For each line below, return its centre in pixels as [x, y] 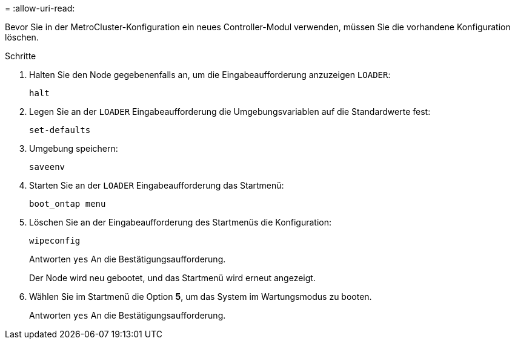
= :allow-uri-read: [40, 8]
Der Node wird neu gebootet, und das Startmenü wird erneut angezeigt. [172, 278]
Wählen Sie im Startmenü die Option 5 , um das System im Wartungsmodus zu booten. [201, 297]
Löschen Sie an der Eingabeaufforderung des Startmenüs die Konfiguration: [181, 222]
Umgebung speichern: [74, 148]
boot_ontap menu [68, 204]
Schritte [21, 56]
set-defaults [60, 130]
